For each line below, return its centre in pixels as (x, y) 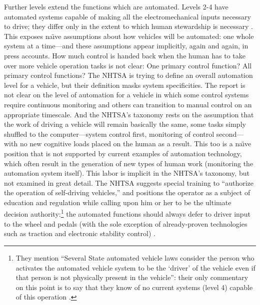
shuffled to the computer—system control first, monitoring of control (109, 134)
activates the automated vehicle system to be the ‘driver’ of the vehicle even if (135, 267)
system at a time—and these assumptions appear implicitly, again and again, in (126, 46)
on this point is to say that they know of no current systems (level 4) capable (134, 287)
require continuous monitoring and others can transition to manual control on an (128, 104)
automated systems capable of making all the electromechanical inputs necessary (127, 16)
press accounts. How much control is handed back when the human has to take (125, 55)
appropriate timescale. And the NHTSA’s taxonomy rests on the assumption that (129, 114)
